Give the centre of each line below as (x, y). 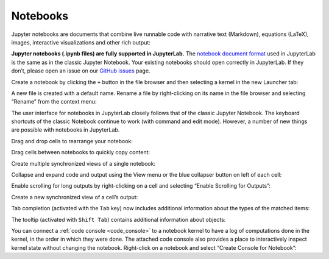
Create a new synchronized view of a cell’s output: (75, 197)
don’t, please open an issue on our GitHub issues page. (81, 71)
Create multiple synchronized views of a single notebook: (83, 163)
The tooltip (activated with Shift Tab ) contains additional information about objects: (119, 219)
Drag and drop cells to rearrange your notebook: (72, 141)
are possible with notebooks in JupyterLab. (65, 130)
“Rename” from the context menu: (54, 102)
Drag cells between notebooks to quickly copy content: (81, 152)
